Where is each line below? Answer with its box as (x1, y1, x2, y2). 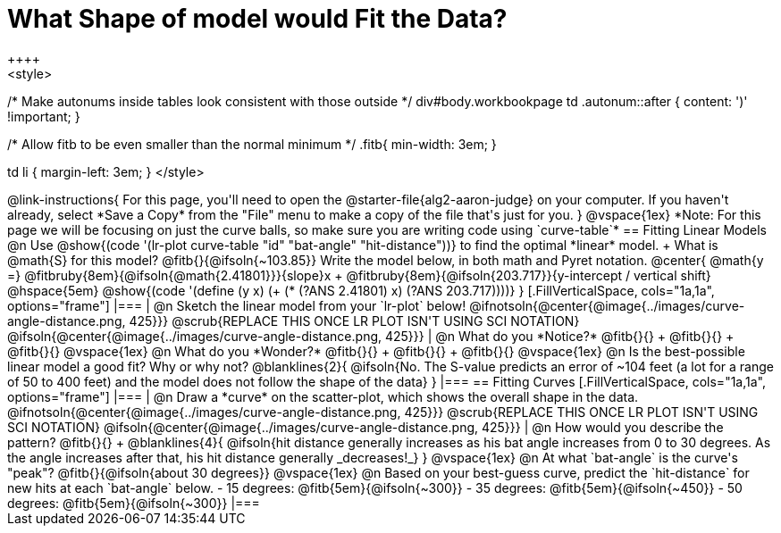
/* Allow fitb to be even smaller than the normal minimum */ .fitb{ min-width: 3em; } (7, 136, 497, 152)
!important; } (7, 108, 80, 124)
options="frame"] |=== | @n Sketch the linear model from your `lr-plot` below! (7, 297, 466, 313)
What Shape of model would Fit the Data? (7, 4, 508, 34)
